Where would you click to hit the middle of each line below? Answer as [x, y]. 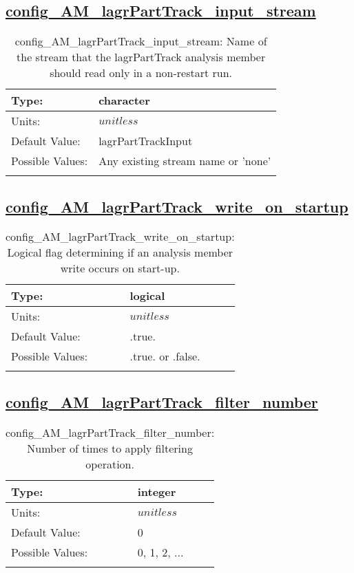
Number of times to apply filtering [110, 448]
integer [157, 491]
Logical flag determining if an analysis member [120, 252]
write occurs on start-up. [120, 268]
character [124, 100]
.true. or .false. [165, 356]
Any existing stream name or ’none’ [185, 161]
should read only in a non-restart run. [141, 73]
